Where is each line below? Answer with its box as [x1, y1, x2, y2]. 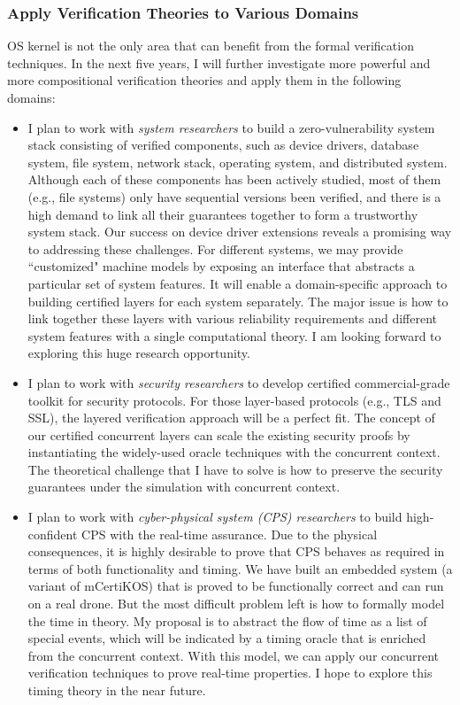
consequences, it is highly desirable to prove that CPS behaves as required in [27, 542, 445, 561]
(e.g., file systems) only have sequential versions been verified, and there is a [27, 187, 441, 205]
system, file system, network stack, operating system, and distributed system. [27, 152, 448, 171]
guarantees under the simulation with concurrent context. [27, 477, 341, 496]
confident [27, 524, 78, 543]
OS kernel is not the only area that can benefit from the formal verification [7, 36, 414, 55]
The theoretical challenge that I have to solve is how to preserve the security [27, 460, 443, 478]
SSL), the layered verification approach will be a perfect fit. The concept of [27, 408, 435, 427]
